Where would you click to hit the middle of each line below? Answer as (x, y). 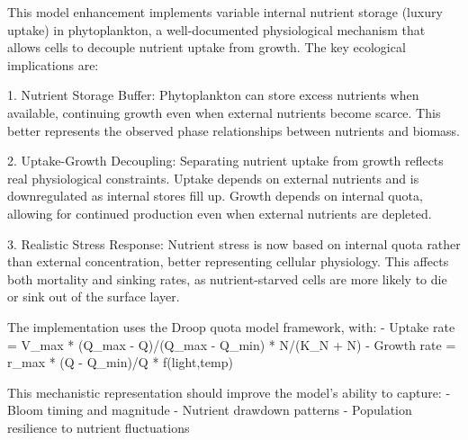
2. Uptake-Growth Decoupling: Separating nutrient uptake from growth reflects (225, 161)
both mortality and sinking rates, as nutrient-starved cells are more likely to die (227, 278)
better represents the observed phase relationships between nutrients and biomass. (234, 130)
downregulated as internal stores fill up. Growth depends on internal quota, (215, 196)
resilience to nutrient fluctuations (99, 427)
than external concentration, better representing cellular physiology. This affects (228, 261)
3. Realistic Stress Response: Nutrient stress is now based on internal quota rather (234, 243)
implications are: (53, 64)
